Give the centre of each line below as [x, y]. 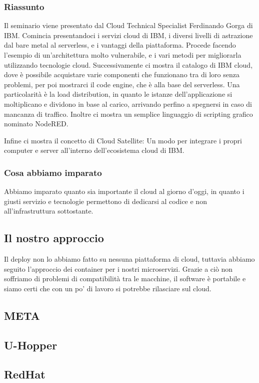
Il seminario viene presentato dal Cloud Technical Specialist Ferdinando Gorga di [128, 25]
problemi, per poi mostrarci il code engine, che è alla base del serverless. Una [122, 84]
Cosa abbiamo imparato [53, 172]
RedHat [25, 374]
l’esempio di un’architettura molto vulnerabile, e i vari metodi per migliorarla [123, 55]
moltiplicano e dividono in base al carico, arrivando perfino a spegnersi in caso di [128, 104]
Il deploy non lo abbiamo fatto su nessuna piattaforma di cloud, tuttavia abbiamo [129, 259]
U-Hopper [31, 345]
